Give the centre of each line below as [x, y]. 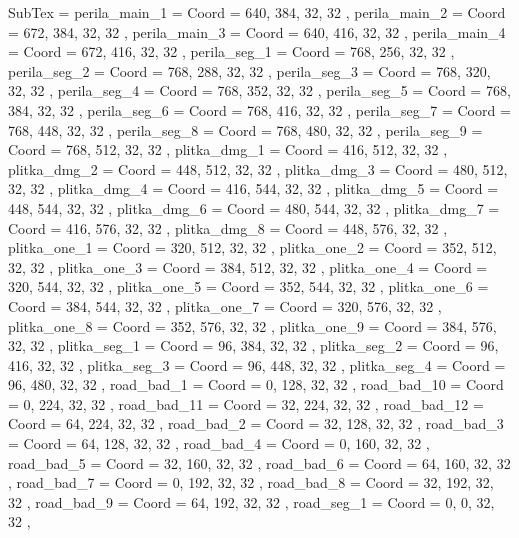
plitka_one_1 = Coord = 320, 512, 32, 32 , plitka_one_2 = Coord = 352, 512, [252, 247]
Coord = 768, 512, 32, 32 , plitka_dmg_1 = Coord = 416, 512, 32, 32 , [228, 149]
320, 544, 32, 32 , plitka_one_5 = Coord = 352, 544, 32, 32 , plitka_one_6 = [248, 286]
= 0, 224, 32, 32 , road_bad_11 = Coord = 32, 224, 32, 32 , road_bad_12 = [246, 403]
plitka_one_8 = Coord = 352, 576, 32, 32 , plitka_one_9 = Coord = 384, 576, [252, 325]
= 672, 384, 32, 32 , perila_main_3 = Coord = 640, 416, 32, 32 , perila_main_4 [257, 31]
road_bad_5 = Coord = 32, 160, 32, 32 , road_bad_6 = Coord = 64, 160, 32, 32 [259, 462]
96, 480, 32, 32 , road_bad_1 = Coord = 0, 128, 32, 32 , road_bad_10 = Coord [256, 384]
